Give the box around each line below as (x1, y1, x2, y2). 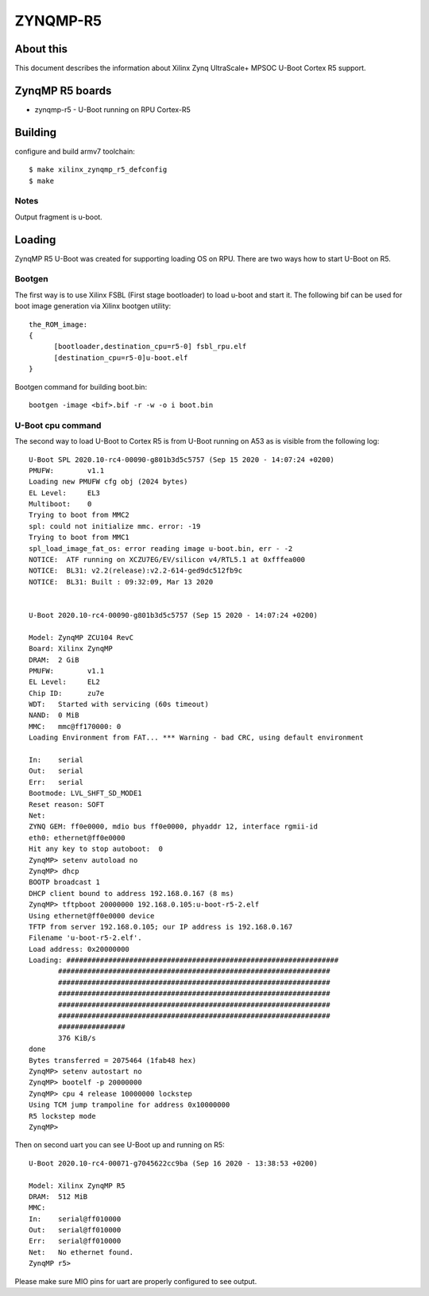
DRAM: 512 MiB (29, 1192, 88, 1201)
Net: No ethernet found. (29, 1247, 134, 1256)
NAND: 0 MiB (29, 711, 79, 720)
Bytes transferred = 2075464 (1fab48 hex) (29, 1056, 197, 1065)
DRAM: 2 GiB (29, 655, 79, 664)
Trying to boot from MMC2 (29, 510, 130, 520)
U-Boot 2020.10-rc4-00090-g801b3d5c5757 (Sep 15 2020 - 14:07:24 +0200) (29, 611, 318, 619)
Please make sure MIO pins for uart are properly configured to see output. (14, 1276, 257, 1286)
